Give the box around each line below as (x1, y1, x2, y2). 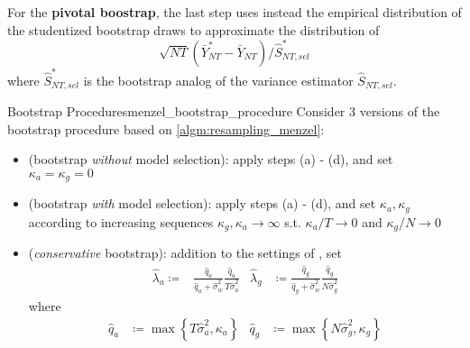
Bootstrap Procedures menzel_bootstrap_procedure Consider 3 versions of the (7, 102, 440, 121)
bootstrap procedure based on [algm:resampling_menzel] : (7, 119, 325, 138)
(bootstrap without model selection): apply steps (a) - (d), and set (28, 150, 393, 169)
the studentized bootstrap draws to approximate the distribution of (7, 20, 380, 39)
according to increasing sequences (28, 212, 214, 231)
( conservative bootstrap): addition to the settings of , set (28, 243, 343, 262)
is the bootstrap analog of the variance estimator (83, 70, 354, 89)
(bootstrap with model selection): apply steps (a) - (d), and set (28, 194, 376, 213)
